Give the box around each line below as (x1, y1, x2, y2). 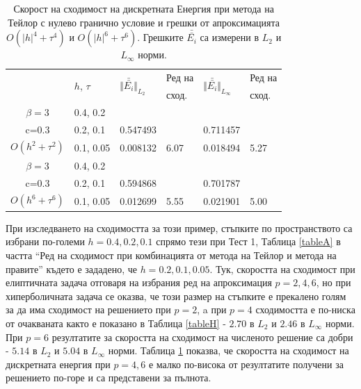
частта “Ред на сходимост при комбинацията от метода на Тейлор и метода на (6, 248, 337, 263)
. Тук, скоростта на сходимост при (209, 261, 355, 276)
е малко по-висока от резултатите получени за (148, 356, 344, 371)
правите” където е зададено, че (6, 261, 137, 276)
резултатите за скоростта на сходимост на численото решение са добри (51, 329, 353, 344)
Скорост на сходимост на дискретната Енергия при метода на (13, 1, 274, 15)
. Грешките (137, 30, 184, 44)
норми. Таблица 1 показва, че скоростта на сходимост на (108, 343, 349, 358)
